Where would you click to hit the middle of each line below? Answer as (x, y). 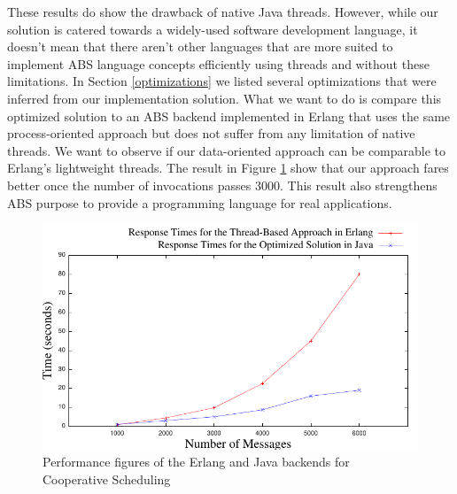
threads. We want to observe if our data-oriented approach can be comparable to (227, 150)
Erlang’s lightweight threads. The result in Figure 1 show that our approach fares (228, 168)
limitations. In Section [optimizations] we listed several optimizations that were (222, 81)
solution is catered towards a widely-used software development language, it (213, 29)
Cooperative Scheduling (107, 479)
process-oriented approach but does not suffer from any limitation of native (211, 133)
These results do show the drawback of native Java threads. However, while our (223, 12)
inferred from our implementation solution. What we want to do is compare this (225, 98)
